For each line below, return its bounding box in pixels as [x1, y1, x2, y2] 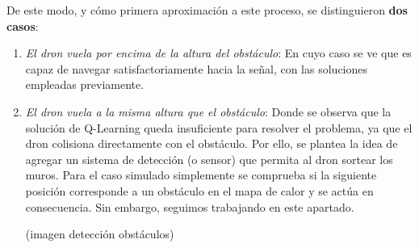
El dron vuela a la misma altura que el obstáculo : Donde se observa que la [25, 103, 392, 120]
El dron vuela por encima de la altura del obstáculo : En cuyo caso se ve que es [25, 44, 412, 61]
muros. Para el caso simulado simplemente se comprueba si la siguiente [25, 166, 377, 183]
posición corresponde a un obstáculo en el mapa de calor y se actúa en [25, 182, 374, 199]
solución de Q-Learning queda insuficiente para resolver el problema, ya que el [25, 119, 413, 136]
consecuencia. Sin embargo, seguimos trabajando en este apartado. [25, 198, 354, 215]
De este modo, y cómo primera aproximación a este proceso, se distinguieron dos [6, 2, 408, 18]
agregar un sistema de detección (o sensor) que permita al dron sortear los [25, 150, 393, 167]
